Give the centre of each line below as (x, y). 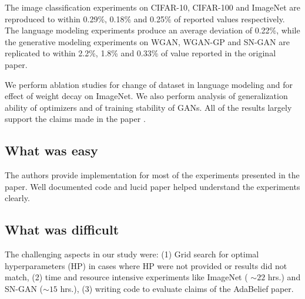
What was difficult (62, 230)
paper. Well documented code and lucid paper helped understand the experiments (152, 186)
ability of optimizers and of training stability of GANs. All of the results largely (148, 107)
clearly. (17, 198)
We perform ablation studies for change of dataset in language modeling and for (149, 84)
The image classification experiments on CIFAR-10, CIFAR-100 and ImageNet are (153, 7)
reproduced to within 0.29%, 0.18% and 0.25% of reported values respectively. (145, 18)
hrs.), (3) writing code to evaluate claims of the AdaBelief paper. (177, 288)
